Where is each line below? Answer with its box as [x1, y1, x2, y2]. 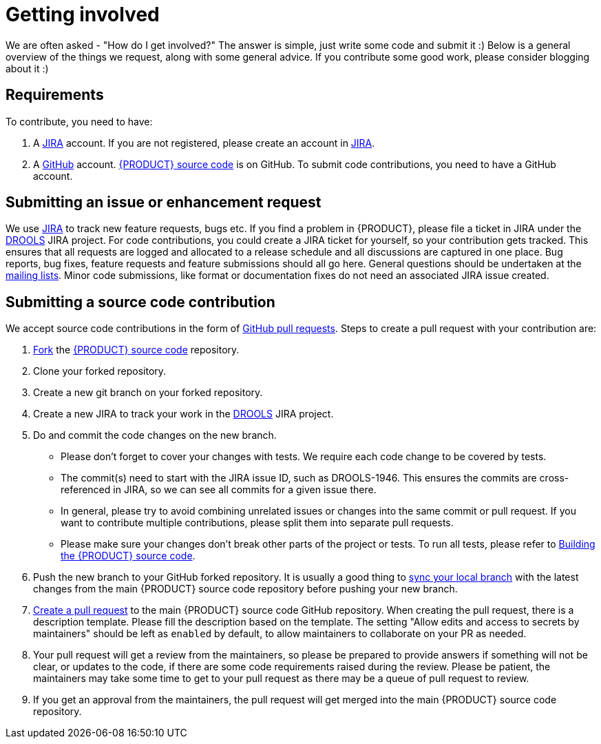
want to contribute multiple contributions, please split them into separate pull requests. [61, 517, 454, 529]
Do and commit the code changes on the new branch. [33, 429, 277, 442]
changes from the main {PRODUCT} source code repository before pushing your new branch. [33, 583, 458, 595]
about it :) [6, 62, 49, 74]
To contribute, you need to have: [6, 115, 153, 127]
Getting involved [6, 3, 160, 26]
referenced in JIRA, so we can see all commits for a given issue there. [61, 484, 377, 496]
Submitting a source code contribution [6, 293, 275, 311]
